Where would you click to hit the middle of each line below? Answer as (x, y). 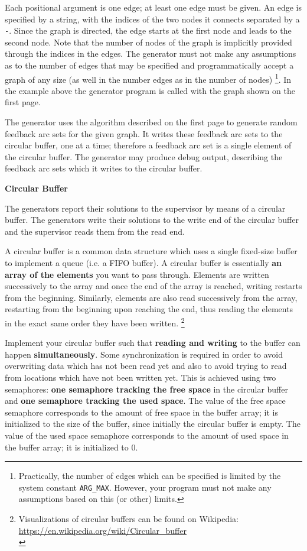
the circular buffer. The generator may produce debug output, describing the (144, 156)
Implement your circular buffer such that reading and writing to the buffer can (153, 343)
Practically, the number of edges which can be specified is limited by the (150, 476)
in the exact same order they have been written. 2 (95, 322)
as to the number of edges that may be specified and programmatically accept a (149, 65)
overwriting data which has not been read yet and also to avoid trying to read (146, 366)
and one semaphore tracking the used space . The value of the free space (145, 401)
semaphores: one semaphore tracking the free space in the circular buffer (146, 389)
